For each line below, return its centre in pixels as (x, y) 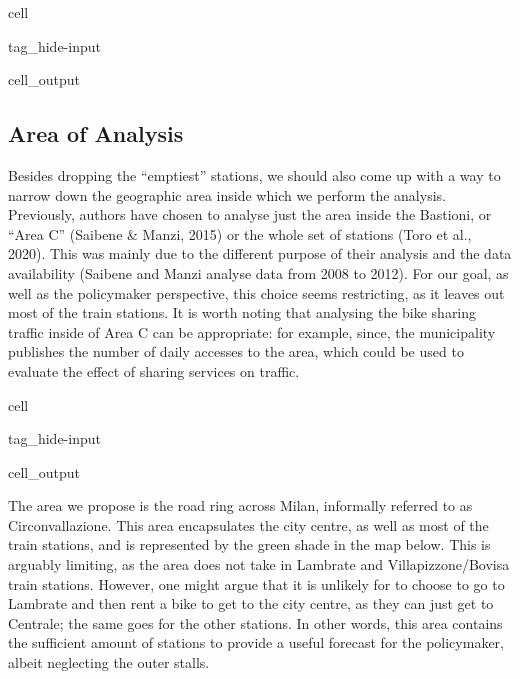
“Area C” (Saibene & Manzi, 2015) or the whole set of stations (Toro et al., (240, 233)
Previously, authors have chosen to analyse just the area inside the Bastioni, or (250, 214)
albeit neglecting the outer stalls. (109, 662)
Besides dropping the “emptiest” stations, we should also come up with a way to (254, 174)
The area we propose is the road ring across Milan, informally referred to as (240, 505)
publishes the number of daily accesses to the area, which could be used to (236, 351)
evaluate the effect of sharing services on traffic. (154, 370)
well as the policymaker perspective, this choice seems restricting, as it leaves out (256, 292)
